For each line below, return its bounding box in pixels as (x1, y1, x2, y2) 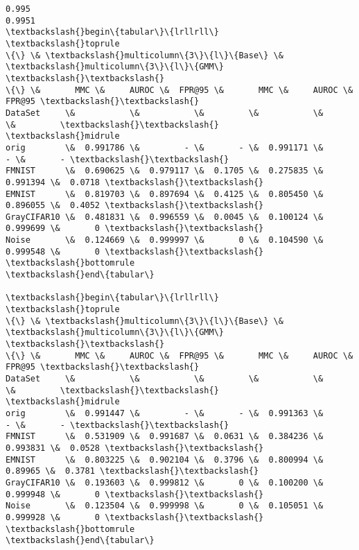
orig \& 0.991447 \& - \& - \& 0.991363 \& (6, 408, 324, 418)
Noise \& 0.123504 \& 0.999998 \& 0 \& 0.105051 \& (6, 501, 324, 511)
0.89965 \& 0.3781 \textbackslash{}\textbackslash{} (6, 466, 259, 476)
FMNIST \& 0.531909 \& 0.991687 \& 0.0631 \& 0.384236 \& (6, 431, 324, 442)
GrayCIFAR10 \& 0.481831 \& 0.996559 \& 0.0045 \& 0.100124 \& (6, 212, 324, 222)
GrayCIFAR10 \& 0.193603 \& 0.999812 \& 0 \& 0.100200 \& (6, 477, 324, 488)
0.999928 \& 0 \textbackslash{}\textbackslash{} (6, 512, 264, 522)
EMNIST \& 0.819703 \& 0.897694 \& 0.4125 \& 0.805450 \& (6, 189, 324, 199)
